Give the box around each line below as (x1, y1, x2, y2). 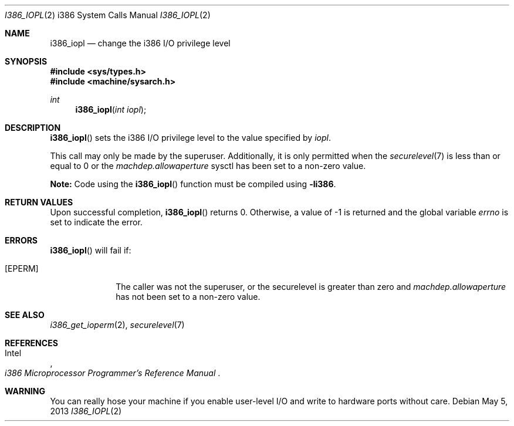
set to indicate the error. (50, 217, 143, 227)
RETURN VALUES (5, 197, 73, 207)
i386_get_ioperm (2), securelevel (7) (50, 320, 185, 330)
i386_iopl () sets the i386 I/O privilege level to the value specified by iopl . (50, 133, 331, 143)
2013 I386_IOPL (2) (50, 406, 122, 416)
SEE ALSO (5, 310, 45, 320)
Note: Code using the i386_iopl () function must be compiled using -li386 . (50, 179, 336, 189)
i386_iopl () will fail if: (50, 245, 131, 255)
